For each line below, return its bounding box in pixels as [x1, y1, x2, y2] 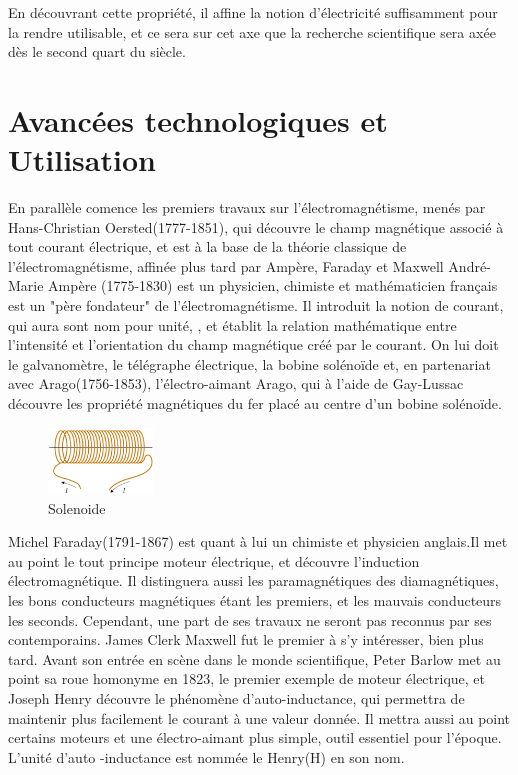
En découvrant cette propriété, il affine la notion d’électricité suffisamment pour [8, 2, 498, 22]
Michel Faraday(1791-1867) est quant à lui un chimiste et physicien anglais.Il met [8, 531, 508, 552]
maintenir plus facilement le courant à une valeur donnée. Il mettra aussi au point [8, 707, 511, 728]
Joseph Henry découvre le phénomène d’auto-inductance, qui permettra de [8, 687, 465, 708]
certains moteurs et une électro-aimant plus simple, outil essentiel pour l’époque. [8, 727, 502, 748]
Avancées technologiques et [8, 99, 388, 140]
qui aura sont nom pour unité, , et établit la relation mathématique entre [8, 314, 457, 335]
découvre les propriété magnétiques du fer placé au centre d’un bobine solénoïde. [8, 393, 502, 414]
